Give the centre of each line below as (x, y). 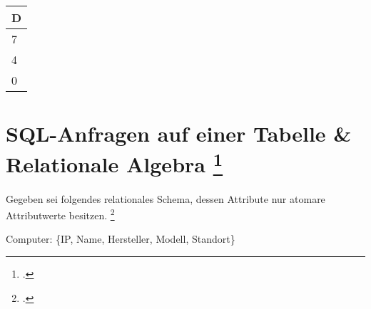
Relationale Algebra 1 (115, 163)
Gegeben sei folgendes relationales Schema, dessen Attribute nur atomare (166, 198)
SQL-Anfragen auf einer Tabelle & (179, 133)
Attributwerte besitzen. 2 (60, 214)
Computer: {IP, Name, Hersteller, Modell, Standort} (121, 239)
